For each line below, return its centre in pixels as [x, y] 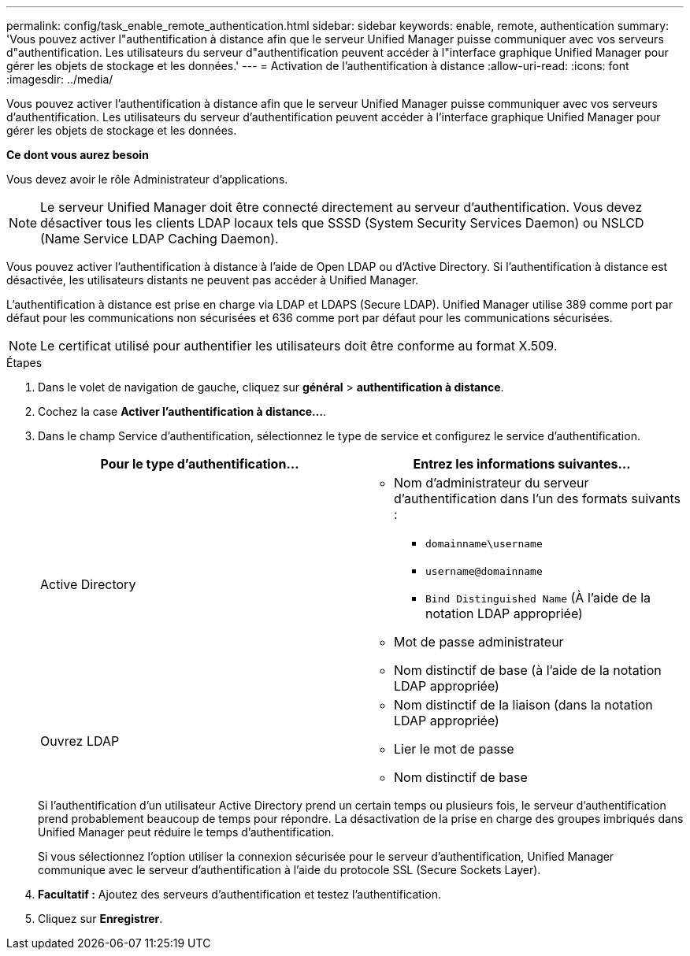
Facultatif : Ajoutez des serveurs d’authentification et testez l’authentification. [239, 894]
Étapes [24, 363]
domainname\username [484, 544]
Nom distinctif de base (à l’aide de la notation [528, 670]
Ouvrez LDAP [80, 741]
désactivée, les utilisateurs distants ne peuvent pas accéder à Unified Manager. [213, 280]
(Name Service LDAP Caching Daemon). [160, 239]
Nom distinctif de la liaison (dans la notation [523, 705]
